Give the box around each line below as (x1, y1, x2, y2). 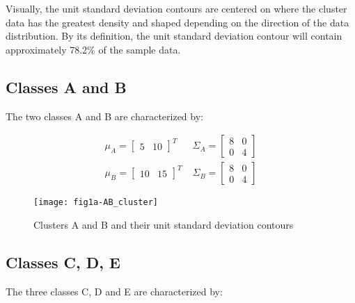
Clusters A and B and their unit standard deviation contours (33, 217, 294, 231)
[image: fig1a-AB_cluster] (33, 197, 158, 208)
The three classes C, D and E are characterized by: (6, 284, 223, 298)
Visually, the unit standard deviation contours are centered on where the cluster (6, 1, 347, 15)
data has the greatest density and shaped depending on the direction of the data (6, 15, 349, 29)
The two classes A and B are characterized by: (6, 108, 203, 123)
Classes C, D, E (6, 251, 120, 272)
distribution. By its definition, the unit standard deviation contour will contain (6, 28, 342, 43)
